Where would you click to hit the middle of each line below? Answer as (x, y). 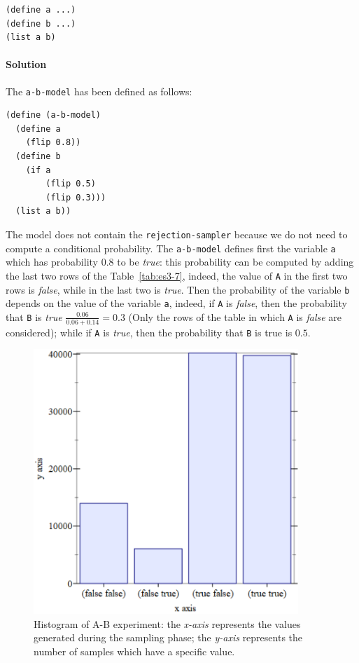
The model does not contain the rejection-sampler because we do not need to (177, 234)
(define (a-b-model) (54, 115)
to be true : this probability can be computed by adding (235, 262)
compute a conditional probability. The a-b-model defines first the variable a (171, 248)
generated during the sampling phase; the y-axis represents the (168, 637)
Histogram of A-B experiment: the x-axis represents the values (167, 623)
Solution (26, 64)
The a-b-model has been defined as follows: (99, 91)
